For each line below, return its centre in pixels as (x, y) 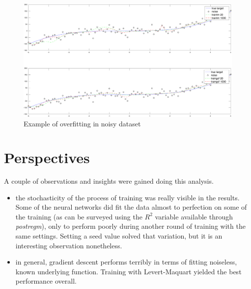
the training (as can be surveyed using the (79, 216)
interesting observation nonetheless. (69, 245)
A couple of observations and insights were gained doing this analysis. (109, 181)
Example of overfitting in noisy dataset (82, 124)
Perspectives (47, 157)
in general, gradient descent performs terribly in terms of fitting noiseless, (126, 262)
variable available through (194, 216)
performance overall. (46, 281)
